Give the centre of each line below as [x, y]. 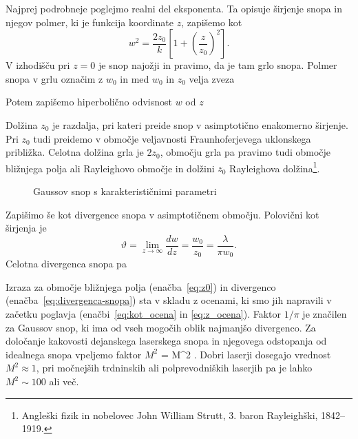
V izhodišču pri [38, 65]
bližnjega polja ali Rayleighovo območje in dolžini [110, 168]
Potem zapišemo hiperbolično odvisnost [89, 102]
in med [135, 78]
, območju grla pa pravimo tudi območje [245, 152]
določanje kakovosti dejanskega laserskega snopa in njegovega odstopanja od [166, 341]
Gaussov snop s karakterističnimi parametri [125, 191]
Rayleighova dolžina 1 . [275, 167]
